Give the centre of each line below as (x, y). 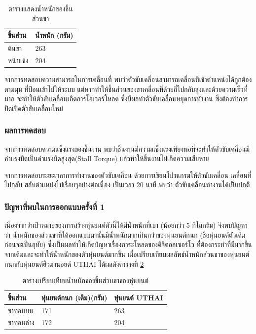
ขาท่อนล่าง (21, 322)
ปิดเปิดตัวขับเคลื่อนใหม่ (34, 108)
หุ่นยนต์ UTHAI (139, 297)
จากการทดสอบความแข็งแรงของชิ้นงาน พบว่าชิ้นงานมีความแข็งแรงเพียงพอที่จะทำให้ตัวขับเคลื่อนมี (127, 148)
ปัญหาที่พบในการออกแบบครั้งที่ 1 (55, 206)
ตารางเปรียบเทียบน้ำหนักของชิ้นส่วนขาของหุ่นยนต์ (86, 280)
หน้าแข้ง (18, 60)
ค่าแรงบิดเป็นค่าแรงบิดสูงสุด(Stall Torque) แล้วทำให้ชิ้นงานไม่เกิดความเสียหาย (107, 158)
